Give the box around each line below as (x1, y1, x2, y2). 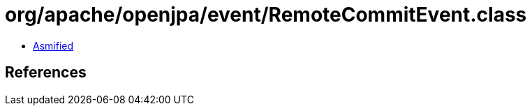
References (5, 64, 87, 82)
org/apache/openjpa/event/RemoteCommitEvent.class (5, 3, 527, 27)
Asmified (33, 39, 74, 52)
